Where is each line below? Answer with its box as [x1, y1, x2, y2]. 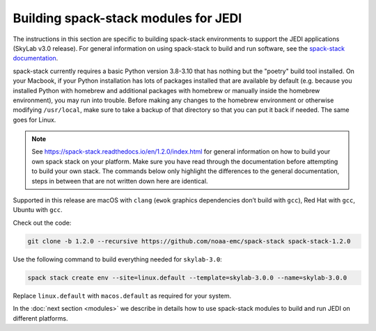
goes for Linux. [13, 115, 56, 124]
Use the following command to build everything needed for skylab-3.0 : [13, 255, 222, 264]
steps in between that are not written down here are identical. [31, 177, 208, 185]
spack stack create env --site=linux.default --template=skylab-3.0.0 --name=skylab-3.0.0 [27, 273, 347, 282]
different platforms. [13, 314, 68, 323]
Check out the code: [13, 218, 72, 227]
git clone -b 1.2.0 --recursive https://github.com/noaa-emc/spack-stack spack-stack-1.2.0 [27, 237, 351, 245]
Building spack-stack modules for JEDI [13, 10, 242, 26]
